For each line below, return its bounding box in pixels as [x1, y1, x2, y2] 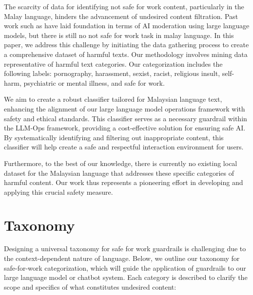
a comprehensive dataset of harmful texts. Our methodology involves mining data [4, 49, 248, 59]
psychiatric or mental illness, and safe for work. [23, 77, 165, 88]
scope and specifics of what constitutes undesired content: [4, 281, 176, 292]
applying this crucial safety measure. [4, 186, 113, 197]
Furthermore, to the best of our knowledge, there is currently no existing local [4, 158, 237, 168]
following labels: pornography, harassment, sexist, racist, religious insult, [4, 68, 220, 78]
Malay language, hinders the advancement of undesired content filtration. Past [4, 11, 238, 21]
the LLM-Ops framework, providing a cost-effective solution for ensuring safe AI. [4, 123, 246, 133]
